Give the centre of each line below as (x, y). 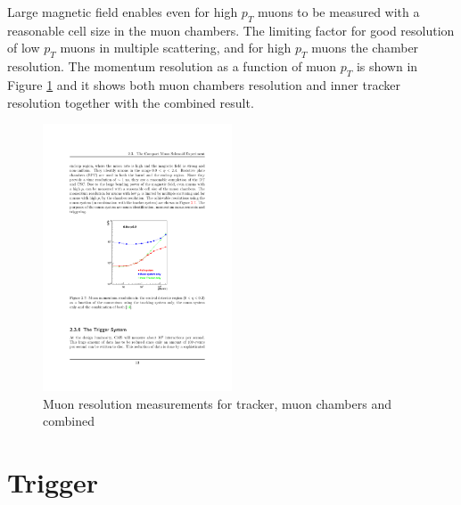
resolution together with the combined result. (131, 102)
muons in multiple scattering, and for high (176, 48)
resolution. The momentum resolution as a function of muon (172, 66)
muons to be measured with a (339, 12)
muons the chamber (365, 48)
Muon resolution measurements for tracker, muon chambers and (217, 403)
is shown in (387, 66)
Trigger (53, 481)
